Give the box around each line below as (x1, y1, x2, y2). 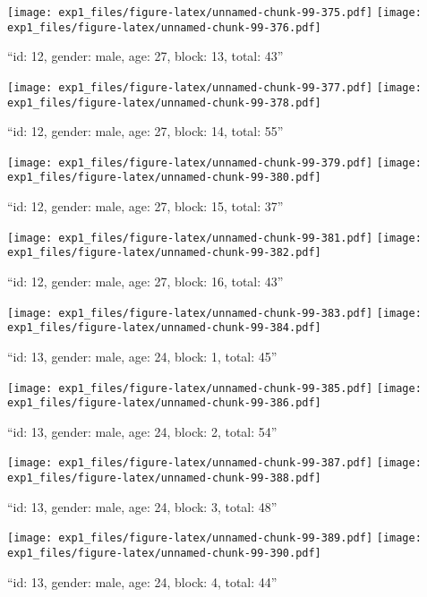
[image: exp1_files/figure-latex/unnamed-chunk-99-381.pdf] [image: (7, 231, 422, 244)
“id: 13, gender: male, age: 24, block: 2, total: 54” (7, 422, 278, 440)
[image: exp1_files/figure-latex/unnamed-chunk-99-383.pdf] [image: (7, 306, 422, 320)
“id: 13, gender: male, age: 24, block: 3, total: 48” (7, 497, 278, 516)
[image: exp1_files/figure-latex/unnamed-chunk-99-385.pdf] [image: (7, 381, 422, 395)
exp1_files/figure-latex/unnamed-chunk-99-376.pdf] (7, 21, 321, 34)
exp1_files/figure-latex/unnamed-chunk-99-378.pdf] (7, 96, 321, 109)
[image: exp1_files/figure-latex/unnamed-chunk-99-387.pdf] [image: (7, 456, 422, 470)
